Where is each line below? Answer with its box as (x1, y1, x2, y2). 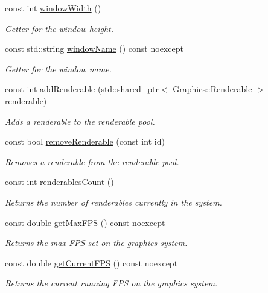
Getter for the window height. (5, 22, 114, 34)
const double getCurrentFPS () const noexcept (5, 256, 178, 269)
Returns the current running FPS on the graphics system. (5, 277, 218, 289)
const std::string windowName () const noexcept (5, 42, 183, 55)
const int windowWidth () (5, 2, 101, 14)
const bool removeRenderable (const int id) (5, 135, 165, 148)
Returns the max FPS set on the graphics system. (5, 236, 188, 249)
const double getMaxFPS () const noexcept (5, 216, 165, 228)
